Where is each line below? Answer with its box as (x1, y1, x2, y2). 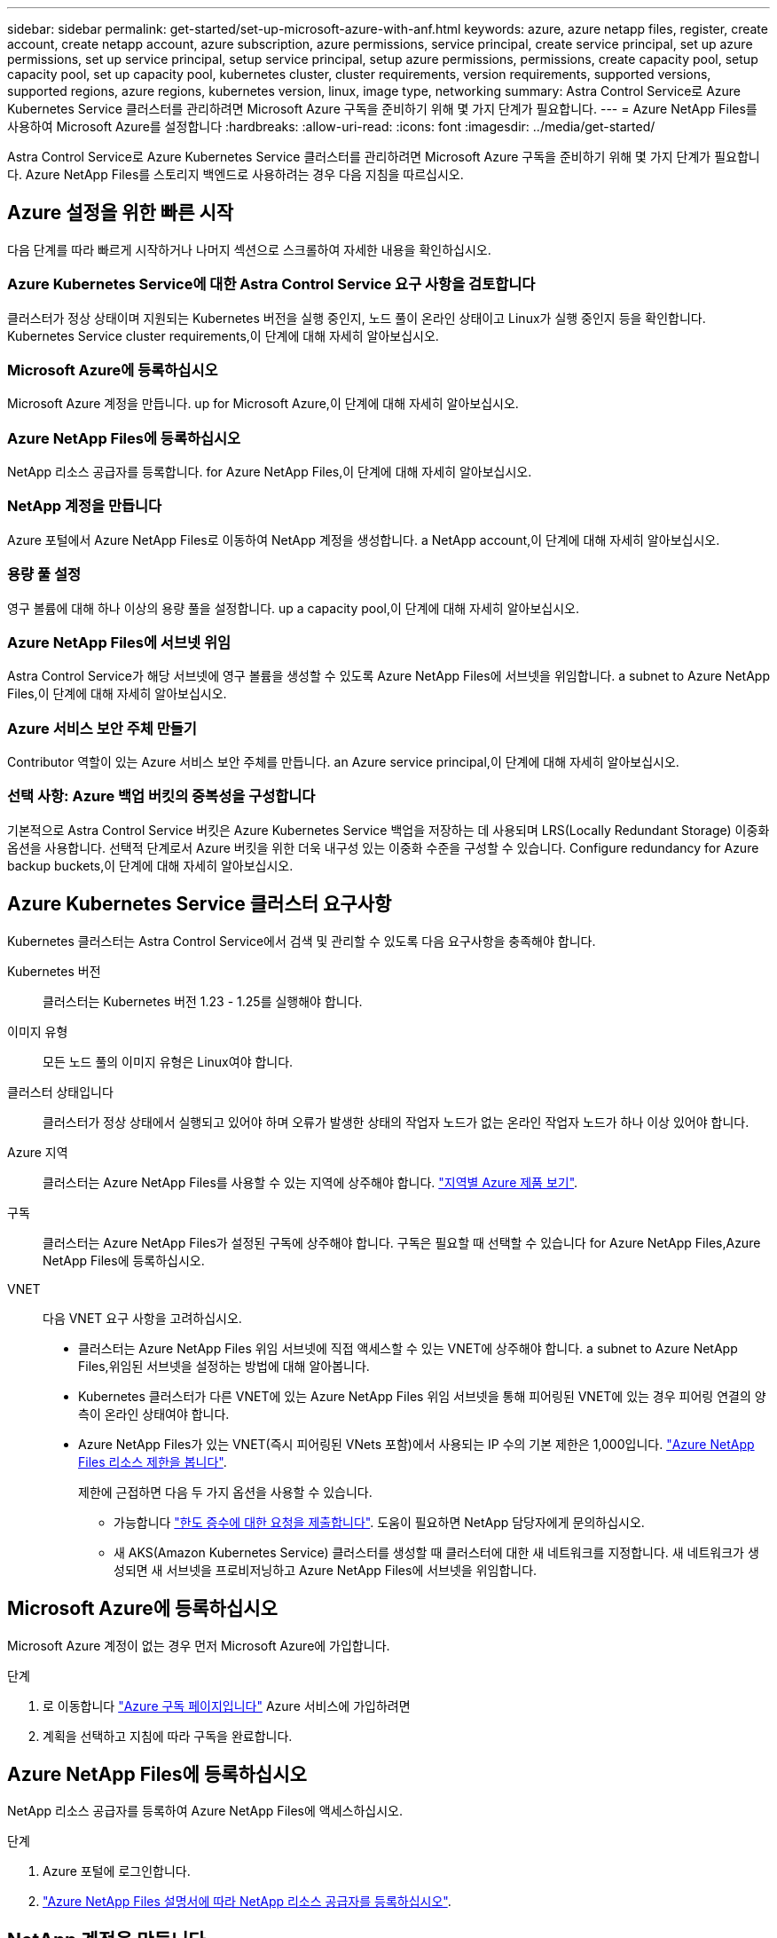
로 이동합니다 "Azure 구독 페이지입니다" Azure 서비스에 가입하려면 (43, 1698, 411, 1713)
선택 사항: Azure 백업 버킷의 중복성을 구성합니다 (7, 787, 316, 806)
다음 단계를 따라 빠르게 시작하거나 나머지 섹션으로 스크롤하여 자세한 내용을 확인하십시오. (7, 241, 491, 257)
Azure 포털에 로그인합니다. (43, 1863, 191, 1879)
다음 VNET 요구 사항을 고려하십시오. (43, 1310, 242, 1326)
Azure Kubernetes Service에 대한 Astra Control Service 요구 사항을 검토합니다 (7, 275, 536, 294)
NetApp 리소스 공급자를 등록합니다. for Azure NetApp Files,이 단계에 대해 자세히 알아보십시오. (7, 464, 532, 480)
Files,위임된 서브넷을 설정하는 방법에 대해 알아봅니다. (78, 1358, 370, 1374)
